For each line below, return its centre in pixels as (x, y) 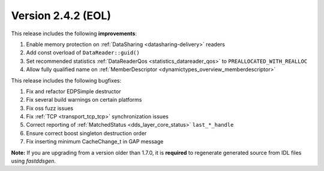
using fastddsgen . (34, 161)
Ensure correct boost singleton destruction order (86, 133)
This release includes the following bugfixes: (66, 80)
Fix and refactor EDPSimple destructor (73, 91)
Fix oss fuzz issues (50, 108)
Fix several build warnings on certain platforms (84, 100)
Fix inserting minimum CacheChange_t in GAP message (95, 142)
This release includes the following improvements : (74, 33)
